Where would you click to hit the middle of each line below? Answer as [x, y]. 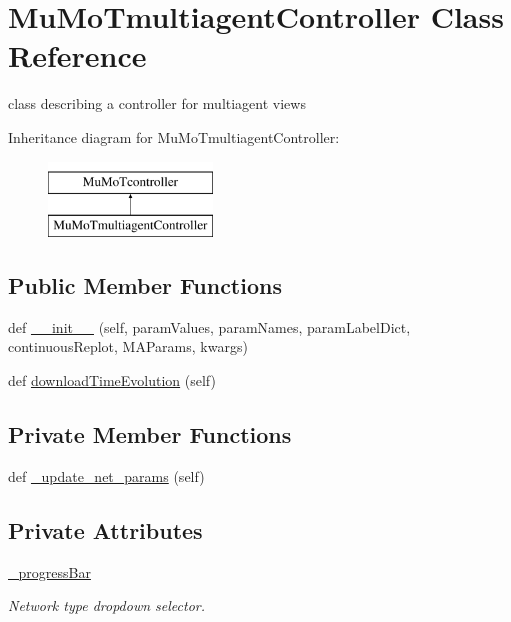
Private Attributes [105, 529]
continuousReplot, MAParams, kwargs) [128, 346]
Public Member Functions [145, 285]
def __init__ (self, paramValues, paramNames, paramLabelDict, [209, 326]
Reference [77, 55]
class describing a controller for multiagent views [157, 103]
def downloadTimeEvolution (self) [112, 380]
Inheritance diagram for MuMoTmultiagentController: [174, 136]
